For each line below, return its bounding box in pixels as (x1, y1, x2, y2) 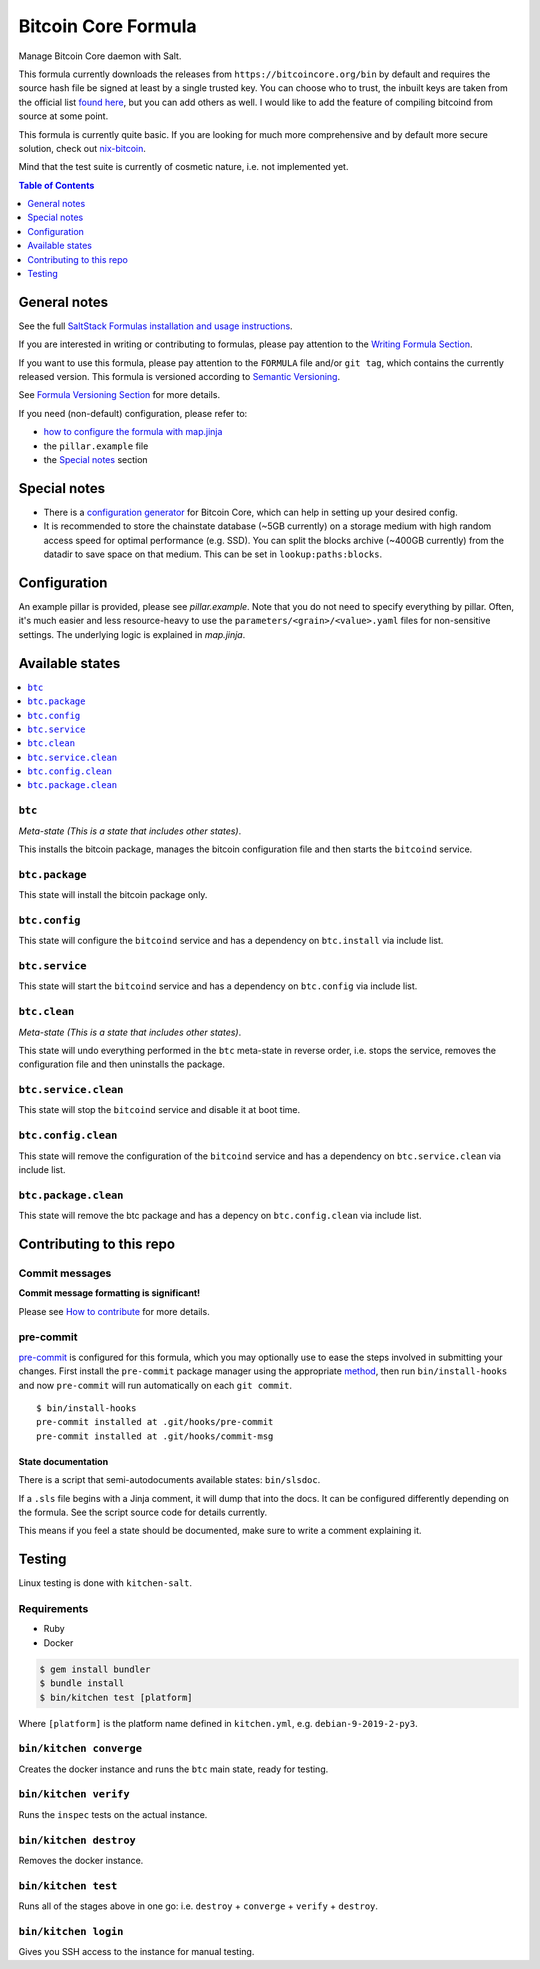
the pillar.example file (43, 440, 149, 452)
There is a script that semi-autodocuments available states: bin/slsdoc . (18, 1474, 321, 1486)
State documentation (18, 1455, 109, 1467)
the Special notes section (43, 454, 149, 466)
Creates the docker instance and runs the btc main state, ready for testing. (18, 1763, 329, 1775)
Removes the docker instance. (18, 1854, 144, 1866)
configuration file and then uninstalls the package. (18, 1058, 225, 1070)
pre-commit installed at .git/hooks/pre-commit (36, 1416, 274, 1428)
